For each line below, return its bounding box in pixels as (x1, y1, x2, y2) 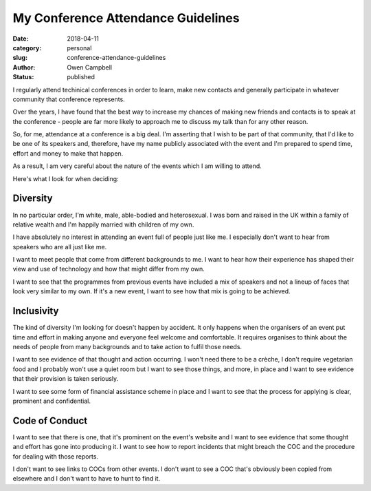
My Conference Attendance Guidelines (12, 10, 240, 25)
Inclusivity (12, 305, 59, 317)
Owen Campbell (67, 63, 113, 72)
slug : (12, 54, 27, 62)
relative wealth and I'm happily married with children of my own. (12, 220, 194, 229)
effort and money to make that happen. (12, 149, 124, 158)
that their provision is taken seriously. (12, 375, 119, 383)
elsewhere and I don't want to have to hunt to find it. (12, 474, 161, 483)
